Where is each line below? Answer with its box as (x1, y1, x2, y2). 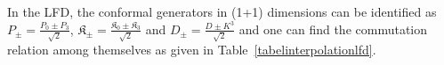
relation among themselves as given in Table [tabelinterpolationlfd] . (7, 40, 376, 59)
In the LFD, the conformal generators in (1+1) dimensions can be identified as (7, 3, 437, 20)
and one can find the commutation (238, 19, 428, 38)
